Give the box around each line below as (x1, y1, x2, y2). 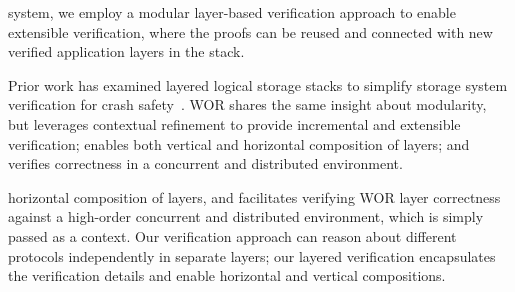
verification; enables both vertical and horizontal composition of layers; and (8, 133, 470, 154)
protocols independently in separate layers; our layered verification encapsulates (8, 245, 496, 266)
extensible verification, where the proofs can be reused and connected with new (8, 21, 493, 42)
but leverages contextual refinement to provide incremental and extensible (8, 113, 461, 134)
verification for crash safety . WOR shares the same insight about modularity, (8, 94, 487, 115)
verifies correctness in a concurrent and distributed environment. (8, 153, 403, 174)
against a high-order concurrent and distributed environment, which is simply (8, 206, 484, 227)
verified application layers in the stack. (8, 41, 245, 62)
